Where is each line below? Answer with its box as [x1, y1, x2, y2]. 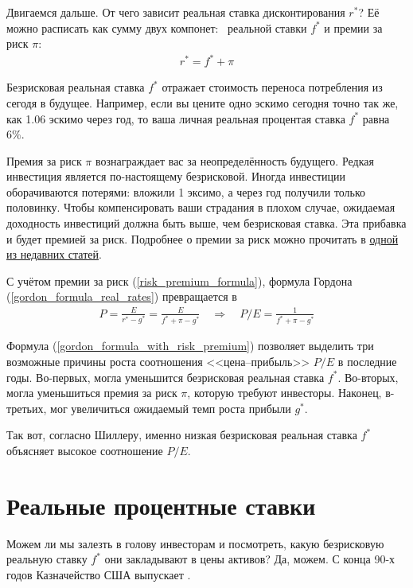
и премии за [324, 19, 383, 36]
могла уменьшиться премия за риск [6, 384, 177, 401]
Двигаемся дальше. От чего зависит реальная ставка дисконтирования [6, 4, 345, 20]
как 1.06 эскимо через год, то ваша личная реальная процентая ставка [6, 110, 345, 127]
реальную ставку [6, 551, 88, 567]
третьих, [6, 399, 47, 416]
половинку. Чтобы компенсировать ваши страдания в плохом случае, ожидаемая [6, 199, 395, 216]
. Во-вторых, [337, 368, 399, 385]
